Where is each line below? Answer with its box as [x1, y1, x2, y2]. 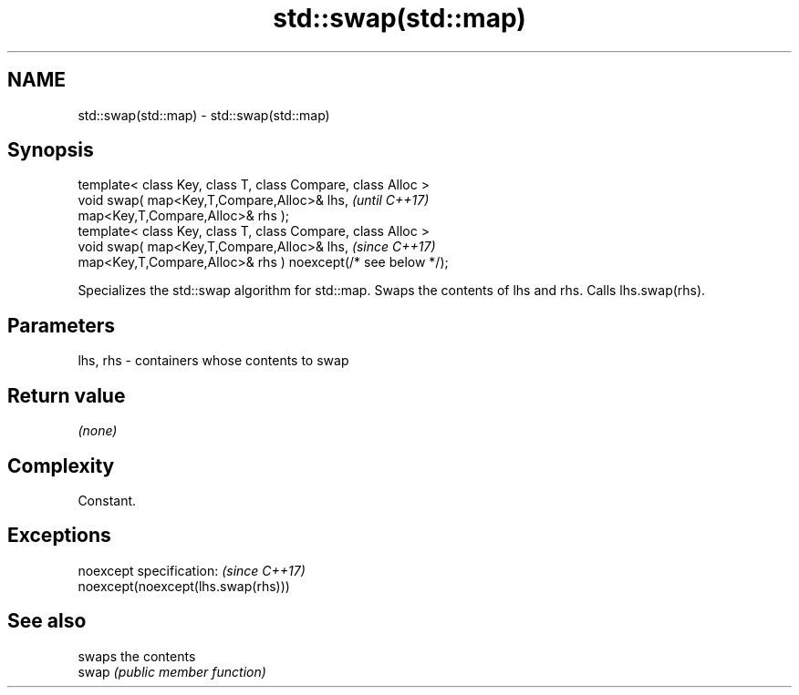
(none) [78, 423, 118, 439]
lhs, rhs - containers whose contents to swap [78, 353, 349, 369]
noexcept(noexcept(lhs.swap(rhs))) [78, 577, 290, 594]
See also [7, 609, 87, 633]
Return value [7, 383, 126, 407]
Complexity [7, 454, 115, 477]
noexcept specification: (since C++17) [78, 562, 306, 578]
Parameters [7, 313, 115, 337]
